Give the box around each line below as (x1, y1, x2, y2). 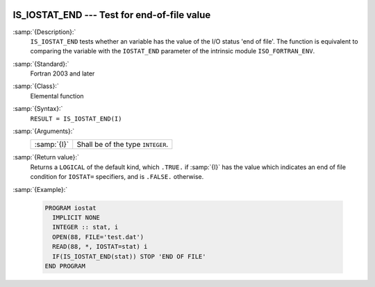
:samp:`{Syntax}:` (12, 105, 63, 113)
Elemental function (30, 92, 84, 100)
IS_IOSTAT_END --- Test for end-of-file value (12, 9, 211, 21)
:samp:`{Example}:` (12, 185, 68, 193)
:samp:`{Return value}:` (12, 153, 80, 162)
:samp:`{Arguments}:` (12, 127, 75, 135)
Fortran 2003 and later (30, 69, 95, 78)
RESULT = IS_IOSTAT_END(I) (30, 114, 122, 123)
